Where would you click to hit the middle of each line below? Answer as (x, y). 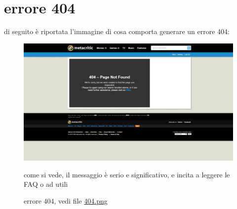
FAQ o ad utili (46, 184)
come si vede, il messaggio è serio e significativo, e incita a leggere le (127, 174)
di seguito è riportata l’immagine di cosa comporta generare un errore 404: (117, 31)
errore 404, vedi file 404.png (66, 200)
